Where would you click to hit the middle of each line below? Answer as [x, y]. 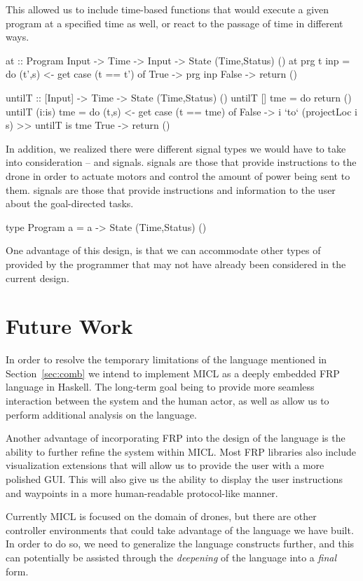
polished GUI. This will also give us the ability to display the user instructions [174, 478]
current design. [37, 278]
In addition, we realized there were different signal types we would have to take [176, 148]
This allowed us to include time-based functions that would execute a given [167, 9]
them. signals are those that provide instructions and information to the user [171, 189]
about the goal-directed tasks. [70, 203]
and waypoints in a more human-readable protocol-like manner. [142, 492]
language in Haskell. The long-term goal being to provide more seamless [160, 387]
